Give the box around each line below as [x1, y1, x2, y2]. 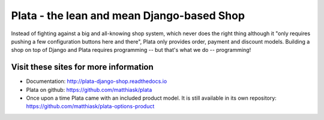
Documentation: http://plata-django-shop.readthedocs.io [26, 78, 167, 85]
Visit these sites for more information [11, 62, 154, 72]
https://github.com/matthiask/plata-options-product [26, 103, 155, 110]
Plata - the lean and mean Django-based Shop [11, 9, 245, 22]
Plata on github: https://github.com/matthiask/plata [26, 86, 152, 93]
